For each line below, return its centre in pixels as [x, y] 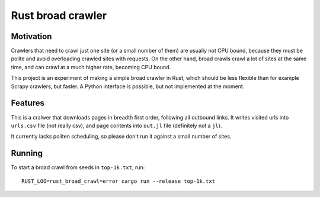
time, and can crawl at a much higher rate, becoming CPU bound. [91, 67]
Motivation [31, 36]
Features [28, 103]
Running [27, 154]
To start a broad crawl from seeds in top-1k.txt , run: [78, 167]
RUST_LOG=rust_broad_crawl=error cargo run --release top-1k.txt [119, 181]
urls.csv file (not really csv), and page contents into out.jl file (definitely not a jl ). [116, 125]
